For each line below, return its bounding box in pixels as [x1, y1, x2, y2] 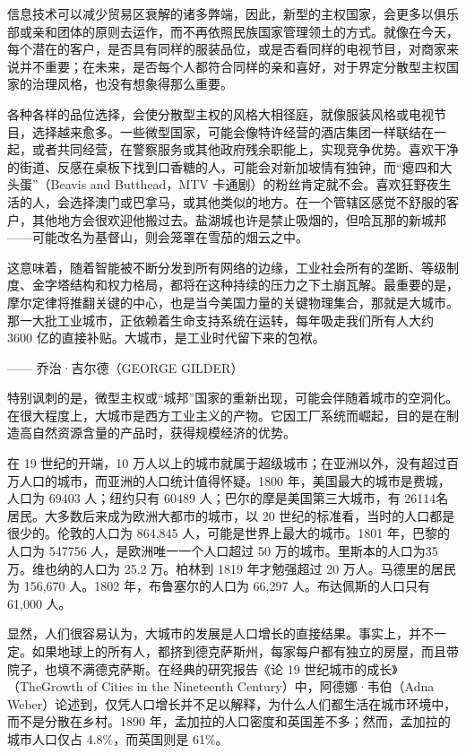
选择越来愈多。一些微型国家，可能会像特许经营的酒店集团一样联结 [31, 122, 421, 141]
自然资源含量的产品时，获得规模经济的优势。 [31, 423, 296, 442]
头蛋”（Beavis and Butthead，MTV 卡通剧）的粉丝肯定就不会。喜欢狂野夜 [7, 175, 439, 194]
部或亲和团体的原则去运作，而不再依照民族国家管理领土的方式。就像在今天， [7, 22, 459, 40]
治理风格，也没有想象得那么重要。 [31, 74, 233, 93]
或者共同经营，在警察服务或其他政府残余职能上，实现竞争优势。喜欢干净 [31, 140, 459, 159]
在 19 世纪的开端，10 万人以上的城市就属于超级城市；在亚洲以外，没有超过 [7, 454, 446, 472]
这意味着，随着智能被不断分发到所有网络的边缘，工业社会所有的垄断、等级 [7, 257, 446, 276]
